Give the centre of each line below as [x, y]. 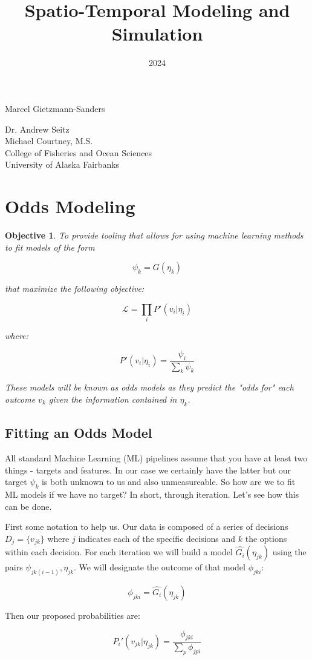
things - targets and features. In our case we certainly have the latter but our [148, 470]
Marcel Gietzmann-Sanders [55, 108]
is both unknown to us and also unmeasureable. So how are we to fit [168, 482]
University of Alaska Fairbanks [62, 164]
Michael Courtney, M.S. [49, 141]
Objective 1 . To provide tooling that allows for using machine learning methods [154, 235]
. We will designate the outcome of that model [160, 567]
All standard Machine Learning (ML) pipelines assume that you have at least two [156, 457]
